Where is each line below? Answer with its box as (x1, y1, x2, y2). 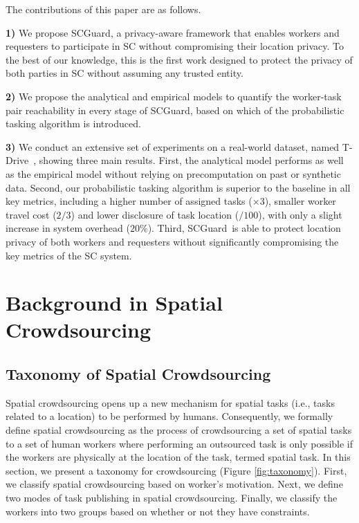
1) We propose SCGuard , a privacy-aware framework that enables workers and (6, 25, 340, 39)
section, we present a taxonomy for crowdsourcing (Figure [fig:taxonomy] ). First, (6, 463, 347, 477)
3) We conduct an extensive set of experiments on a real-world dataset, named (6, 139, 340, 154)
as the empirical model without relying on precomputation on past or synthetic (6, 166, 341, 181)
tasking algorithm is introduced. (6, 116, 141, 131)
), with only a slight (258, 207, 342, 221)
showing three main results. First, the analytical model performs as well (39, 153, 344, 167)
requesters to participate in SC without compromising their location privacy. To (6, 39, 344, 53)
